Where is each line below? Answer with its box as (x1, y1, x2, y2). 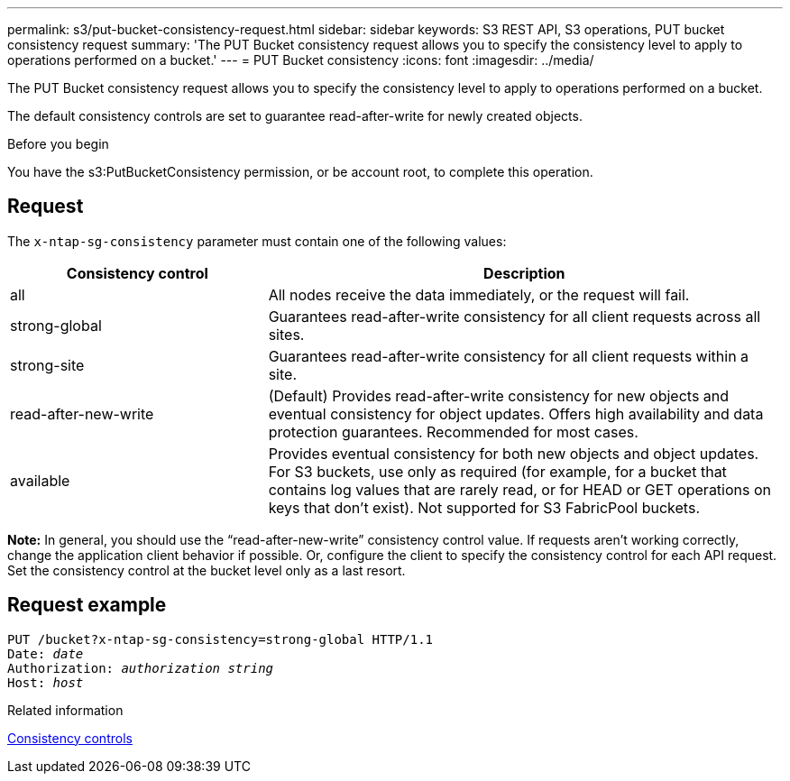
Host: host (7, 675, 84, 690)
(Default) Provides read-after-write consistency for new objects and (268, 386, 730, 405)
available (10, 471, 70, 490)
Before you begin (7, 136, 109, 152)
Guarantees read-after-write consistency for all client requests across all (268, 307, 761, 326)
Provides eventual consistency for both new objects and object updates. (268, 444, 759, 463)
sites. (268, 325, 305, 344)
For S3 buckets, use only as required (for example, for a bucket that (268, 462, 727, 481)
